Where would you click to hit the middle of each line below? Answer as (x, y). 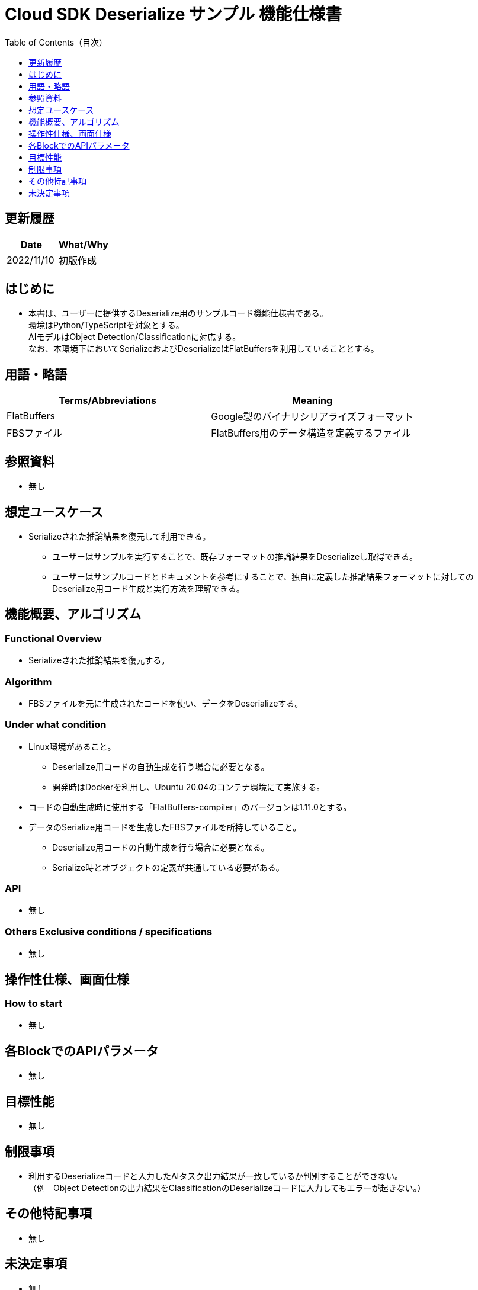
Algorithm (28, 681)
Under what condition (56, 725)
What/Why (83, 244)
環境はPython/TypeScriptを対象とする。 (106, 325)
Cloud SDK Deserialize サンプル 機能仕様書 (173, 14)
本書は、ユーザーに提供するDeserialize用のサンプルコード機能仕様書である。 (178, 313)
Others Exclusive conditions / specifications (109, 931)
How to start (34, 1004)
